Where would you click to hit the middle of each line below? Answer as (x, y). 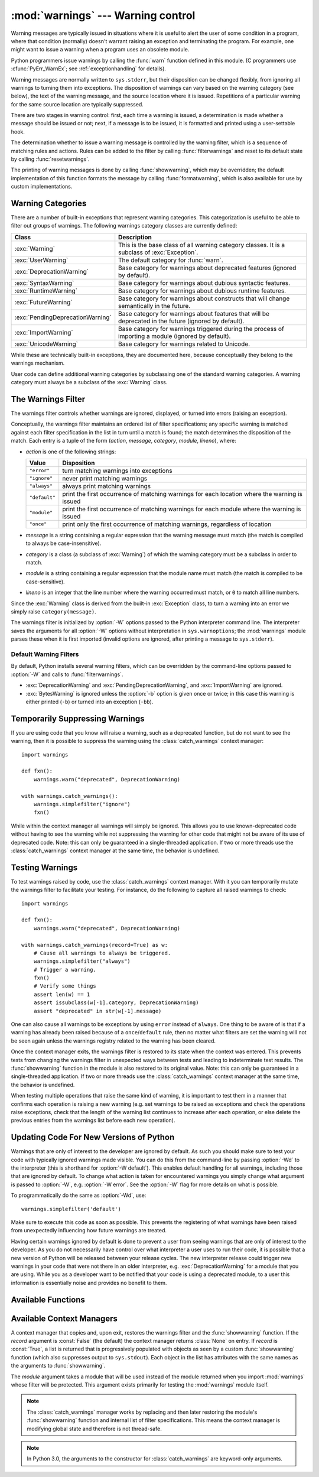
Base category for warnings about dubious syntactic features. (204, 283)
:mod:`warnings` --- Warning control (103, 15)
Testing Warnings (44, 867)
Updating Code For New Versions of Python (93, 1137)
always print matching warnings (107, 486)
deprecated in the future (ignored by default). (181, 321)
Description (135, 237)
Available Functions (48, 1299)
